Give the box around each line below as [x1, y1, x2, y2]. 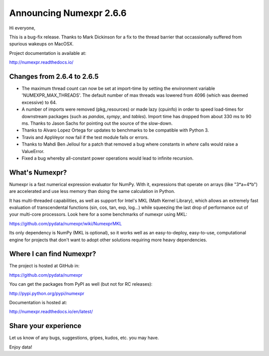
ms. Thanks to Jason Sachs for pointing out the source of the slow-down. [21, 120, 173, 126]
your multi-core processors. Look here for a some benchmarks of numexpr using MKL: [9, 211, 188, 217]
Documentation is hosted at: [9, 300, 67, 306]
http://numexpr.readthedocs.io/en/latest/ [9, 309, 93, 315]
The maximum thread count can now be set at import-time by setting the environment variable [21, 85, 215, 92]
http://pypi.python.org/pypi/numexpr [9, 290, 85, 296]
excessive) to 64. [21, 99, 57, 105]
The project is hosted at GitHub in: [9, 263, 80, 269]
